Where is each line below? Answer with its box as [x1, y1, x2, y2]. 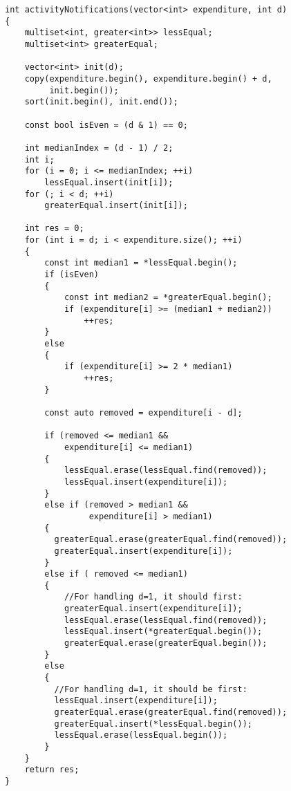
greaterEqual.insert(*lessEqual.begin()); [54, 718, 252, 729]
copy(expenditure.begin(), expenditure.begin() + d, [24, 73, 272, 84]
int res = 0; [24, 223, 84, 234]
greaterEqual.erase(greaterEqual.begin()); [64, 638, 267, 649]
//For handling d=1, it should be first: [54, 684, 247, 694]
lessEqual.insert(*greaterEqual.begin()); [64, 626, 263, 637]
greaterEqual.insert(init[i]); [44, 201, 188, 211]
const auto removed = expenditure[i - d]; [44, 407, 243, 418]
